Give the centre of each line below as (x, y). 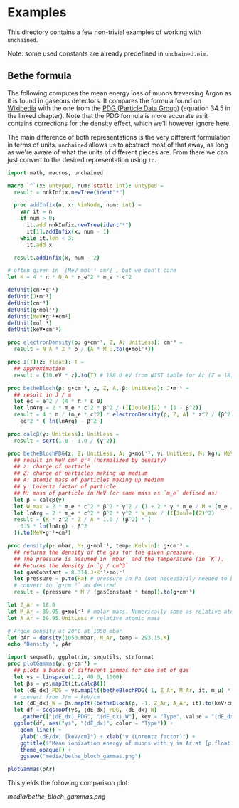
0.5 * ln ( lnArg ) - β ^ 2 (54, 526)
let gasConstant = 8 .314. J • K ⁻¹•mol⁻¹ (70, 572)
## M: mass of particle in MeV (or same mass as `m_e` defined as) (116, 493)
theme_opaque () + (46, 750)
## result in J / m (43, 395)
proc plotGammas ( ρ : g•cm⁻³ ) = (52, 664)
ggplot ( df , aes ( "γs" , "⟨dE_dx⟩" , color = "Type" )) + (94, 723)
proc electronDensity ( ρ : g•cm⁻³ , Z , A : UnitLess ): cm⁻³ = (95, 342)
